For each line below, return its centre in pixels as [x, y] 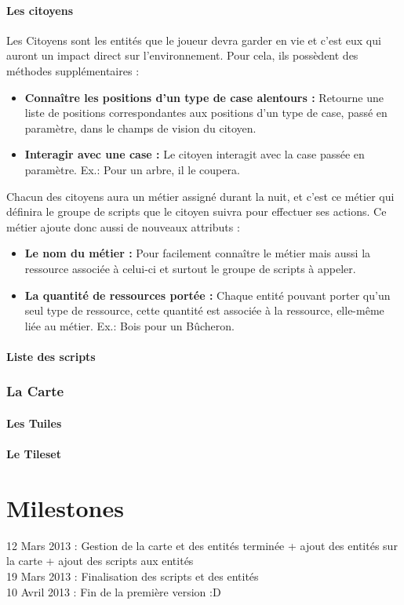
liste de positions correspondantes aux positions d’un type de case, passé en [206, 113]
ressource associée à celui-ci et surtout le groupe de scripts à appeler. [190, 268]
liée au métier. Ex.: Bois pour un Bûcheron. [129, 325]
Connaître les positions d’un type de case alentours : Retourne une [204, 97]
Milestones [65, 507]
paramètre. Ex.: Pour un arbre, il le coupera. [132, 169]
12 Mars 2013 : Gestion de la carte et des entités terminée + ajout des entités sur [202, 545]
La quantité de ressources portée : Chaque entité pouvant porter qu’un [207, 295]
